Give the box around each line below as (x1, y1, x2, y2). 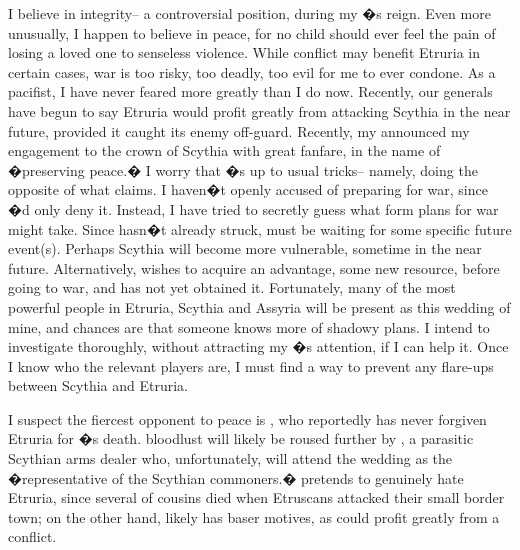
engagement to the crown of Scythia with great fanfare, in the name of (8, 140, 441, 161)
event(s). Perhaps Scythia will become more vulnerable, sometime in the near (8, 238, 482, 259)
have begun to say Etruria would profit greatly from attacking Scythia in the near (8, 100, 511, 121)
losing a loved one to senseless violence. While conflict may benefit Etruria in (8, 42, 480, 63)
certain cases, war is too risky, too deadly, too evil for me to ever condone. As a (8, 61, 496, 82)
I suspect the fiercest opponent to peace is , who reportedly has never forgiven (8, 408, 487, 429)
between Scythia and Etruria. (8, 375, 188, 396)
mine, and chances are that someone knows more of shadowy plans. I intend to (8, 316, 490, 337)
